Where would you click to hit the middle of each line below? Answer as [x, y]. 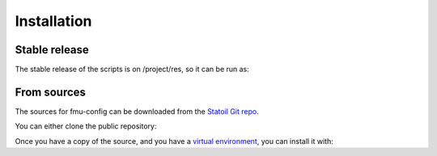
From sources [51, 92]
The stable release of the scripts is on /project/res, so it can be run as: [132, 70]
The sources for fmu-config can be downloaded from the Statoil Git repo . [137, 111]
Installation [53, 21]
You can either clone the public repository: [86, 126]
